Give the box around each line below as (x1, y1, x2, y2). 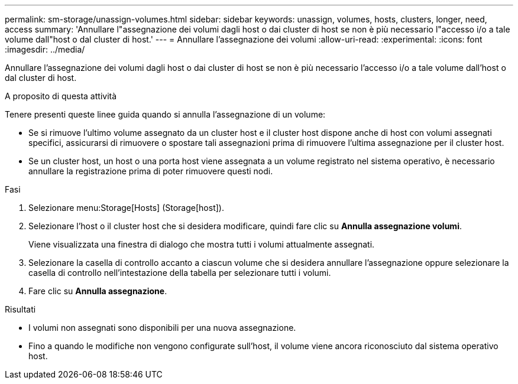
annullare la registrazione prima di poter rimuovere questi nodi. (28, 166, 273, 176)
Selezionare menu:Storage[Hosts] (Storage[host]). (28, 203, 224, 213)
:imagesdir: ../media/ (5, 44, 85, 54)
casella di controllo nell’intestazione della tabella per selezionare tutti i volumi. (28, 268, 331, 278)
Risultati (5, 304, 36, 314)
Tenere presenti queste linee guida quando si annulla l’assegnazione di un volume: (5, 109, 326, 119)
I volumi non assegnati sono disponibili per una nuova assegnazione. (28, 323, 296, 333)
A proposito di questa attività (5, 91, 117, 101)
